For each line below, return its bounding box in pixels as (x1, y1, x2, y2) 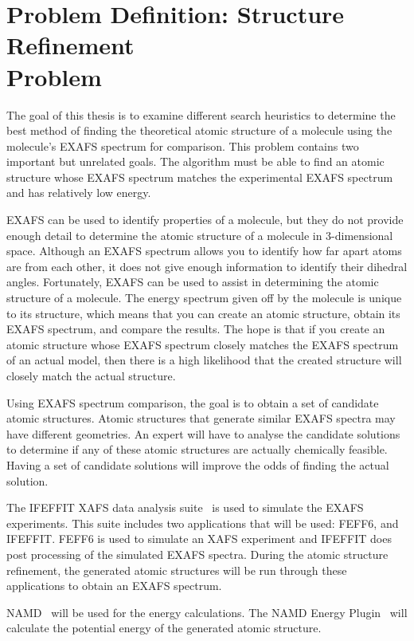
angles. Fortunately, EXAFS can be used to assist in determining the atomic (6, 273, 379, 290)
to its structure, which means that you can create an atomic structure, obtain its (6, 305, 400, 321)
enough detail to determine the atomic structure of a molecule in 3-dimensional (6, 226, 393, 243)
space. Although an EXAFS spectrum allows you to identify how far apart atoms (6, 242, 402, 259)
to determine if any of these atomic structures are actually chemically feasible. (6, 441, 388, 458)
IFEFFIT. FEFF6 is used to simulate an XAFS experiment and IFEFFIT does (6, 530, 392, 547)
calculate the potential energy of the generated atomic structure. (6, 619, 322, 636)
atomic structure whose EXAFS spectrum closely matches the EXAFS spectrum (6, 336, 399, 352)
